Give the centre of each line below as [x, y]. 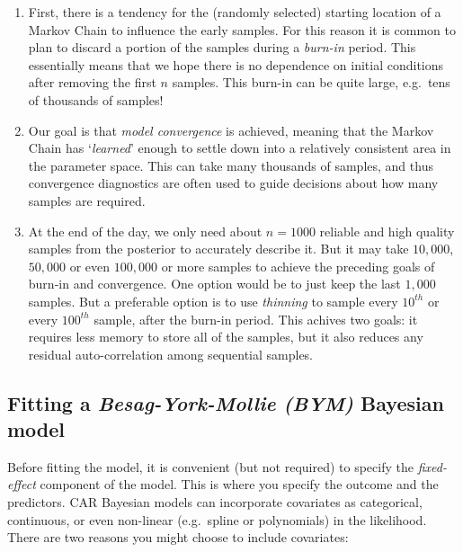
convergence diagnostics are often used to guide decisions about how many [233, 183]
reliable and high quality [387, 231]
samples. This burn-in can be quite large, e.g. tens [311, 82]
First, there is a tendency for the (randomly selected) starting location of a [235, 12]
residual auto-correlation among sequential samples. [170, 354]
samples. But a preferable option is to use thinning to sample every [213, 301]
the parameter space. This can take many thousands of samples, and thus [231, 165]
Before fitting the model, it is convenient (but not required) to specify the [210, 466]
